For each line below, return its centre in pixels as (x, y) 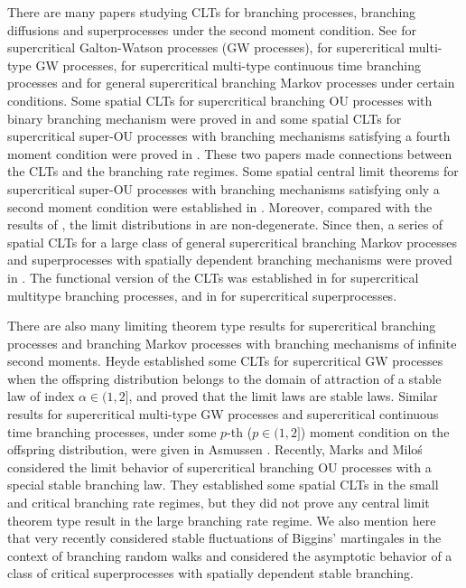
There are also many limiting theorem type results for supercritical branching (222, 326)
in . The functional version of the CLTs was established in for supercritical (213, 277)
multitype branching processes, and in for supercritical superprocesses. (202, 295)
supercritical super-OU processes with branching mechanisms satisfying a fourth (229, 136)
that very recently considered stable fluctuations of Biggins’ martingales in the (224, 538)
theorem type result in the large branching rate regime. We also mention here (222, 520)
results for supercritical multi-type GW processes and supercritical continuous (223, 414)
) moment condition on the (375, 431)
